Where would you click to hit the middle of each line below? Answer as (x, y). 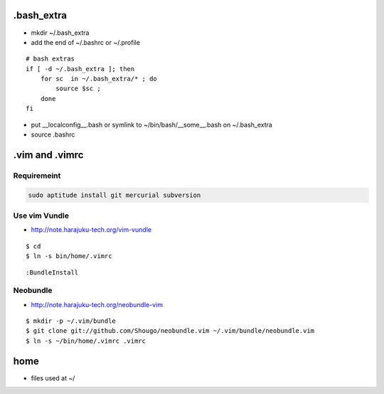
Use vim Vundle (41, 215)
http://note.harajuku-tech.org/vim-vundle (91, 230)
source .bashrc (53, 134)
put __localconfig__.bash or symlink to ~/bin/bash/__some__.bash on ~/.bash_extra (152, 124)
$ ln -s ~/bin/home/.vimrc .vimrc (86, 341)
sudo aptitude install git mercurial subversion (114, 195)
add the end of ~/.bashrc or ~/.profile (85, 42)
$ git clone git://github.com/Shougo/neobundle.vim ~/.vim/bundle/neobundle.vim (170, 331)
